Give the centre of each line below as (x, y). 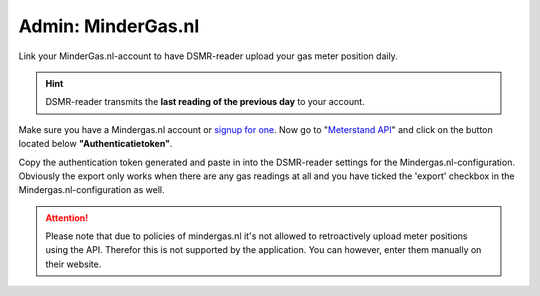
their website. (73, 264)
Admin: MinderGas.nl (109, 26)
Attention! (67, 217)
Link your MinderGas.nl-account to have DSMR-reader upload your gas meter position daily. (208, 56)
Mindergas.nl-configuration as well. (91, 190)
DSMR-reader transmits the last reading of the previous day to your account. (205, 102)
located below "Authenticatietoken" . (95, 144)
